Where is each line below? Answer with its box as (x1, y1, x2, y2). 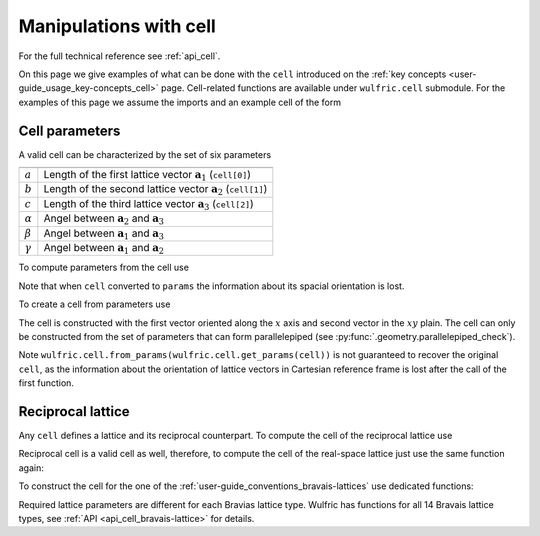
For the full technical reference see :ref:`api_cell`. (18, 50, 221, 62)
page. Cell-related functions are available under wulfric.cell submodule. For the (160, 82, 506, 94)
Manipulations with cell (18, 15, 217, 37)
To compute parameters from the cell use (18, 261, 190, 274)
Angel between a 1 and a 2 (43, 240, 165, 257)
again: (18, 461, 45, 474)
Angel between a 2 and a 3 (43, 211, 165, 227)
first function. (18, 377, 75, 389)
